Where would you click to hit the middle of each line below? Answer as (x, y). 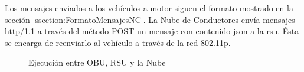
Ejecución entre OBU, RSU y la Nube (97, 62)
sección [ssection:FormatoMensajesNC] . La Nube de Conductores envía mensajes (150, 19)
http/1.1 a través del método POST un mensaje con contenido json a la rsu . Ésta (152, 31)
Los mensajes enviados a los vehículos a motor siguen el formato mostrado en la (149, 8)
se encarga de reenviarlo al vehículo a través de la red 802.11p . (118, 42)
